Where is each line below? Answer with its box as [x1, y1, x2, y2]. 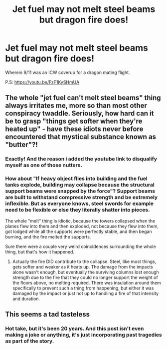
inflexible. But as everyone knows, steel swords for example [5, 200, 154, 207]
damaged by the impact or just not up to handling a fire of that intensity [12, 290, 159, 296]
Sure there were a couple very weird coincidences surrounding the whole [5, 243, 156, 249]
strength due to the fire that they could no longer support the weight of [12, 274, 158, 280]
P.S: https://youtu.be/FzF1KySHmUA [5, 79, 80, 85]
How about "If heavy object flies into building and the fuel [5, 175, 148, 182]
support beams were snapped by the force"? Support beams [5, 187, 156, 194]
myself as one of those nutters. [5, 161, 83, 168]
